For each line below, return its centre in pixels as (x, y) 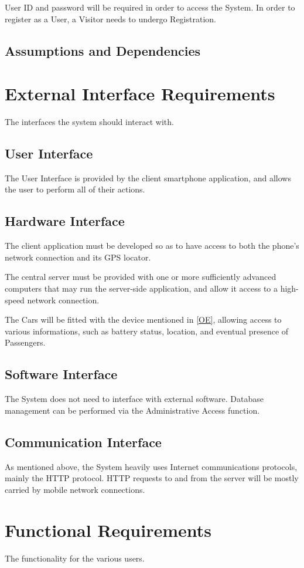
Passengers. (25, 342)
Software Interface (61, 374)
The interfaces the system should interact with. (89, 122)
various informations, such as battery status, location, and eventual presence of (147, 331)
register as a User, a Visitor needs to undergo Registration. (110, 18)
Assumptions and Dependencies (103, 50)
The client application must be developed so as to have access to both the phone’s (152, 246)
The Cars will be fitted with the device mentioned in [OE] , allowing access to (143, 319)
